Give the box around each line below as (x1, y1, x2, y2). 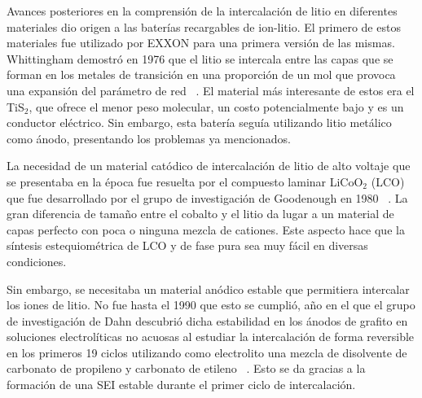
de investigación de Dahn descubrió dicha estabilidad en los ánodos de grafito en (7, 312, 408, 329)
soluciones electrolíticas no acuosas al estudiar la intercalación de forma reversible (7, 328, 415, 345)
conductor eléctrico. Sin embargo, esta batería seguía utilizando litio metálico (7, 114, 392, 131)
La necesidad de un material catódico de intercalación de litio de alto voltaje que (7, 157, 411, 174)
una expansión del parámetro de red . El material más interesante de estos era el (7, 81, 415, 98)
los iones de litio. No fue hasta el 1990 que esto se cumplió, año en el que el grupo (7, 296, 415, 313)
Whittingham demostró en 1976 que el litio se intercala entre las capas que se (7, 50, 393, 67)
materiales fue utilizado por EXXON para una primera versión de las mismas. (7, 34, 395, 51)
